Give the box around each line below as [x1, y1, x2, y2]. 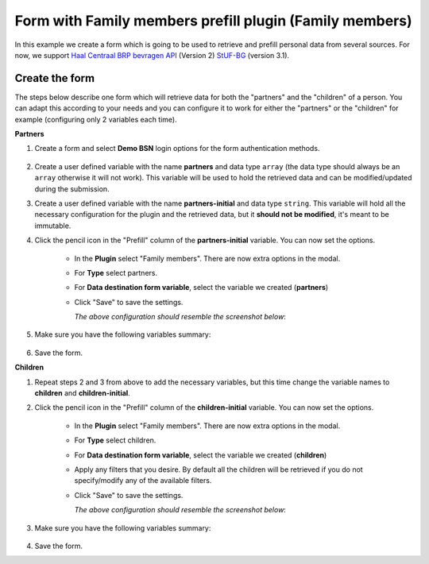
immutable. [34, 221, 71, 230]
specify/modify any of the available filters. [74, 476, 212, 485]
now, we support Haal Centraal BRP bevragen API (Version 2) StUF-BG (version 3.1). [14, 50, 290, 60]
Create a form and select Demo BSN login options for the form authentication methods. [34, 144, 320, 153]
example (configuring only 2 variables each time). [14, 114, 178, 124]
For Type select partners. [74, 268, 158, 277]
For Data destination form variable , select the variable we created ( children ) [74, 450, 327, 460]
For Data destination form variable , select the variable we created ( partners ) [74, 283, 329, 292]
